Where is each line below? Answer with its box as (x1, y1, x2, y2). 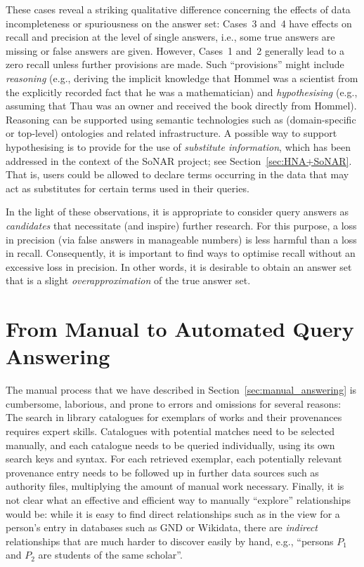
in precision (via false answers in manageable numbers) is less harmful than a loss (6, 232, 357, 246)
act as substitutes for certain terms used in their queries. (6, 180, 249, 195)
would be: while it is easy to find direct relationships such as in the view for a (6, 506, 340, 521)
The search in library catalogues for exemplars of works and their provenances (6, 410, 342, 425)
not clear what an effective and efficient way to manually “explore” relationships (6, 492, 351, 507)
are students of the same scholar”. (38, 547, 183, 562)
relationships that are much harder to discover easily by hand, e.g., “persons (6, 533, 334, 548)
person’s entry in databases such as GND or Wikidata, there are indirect (6, 520, 318, 535)
